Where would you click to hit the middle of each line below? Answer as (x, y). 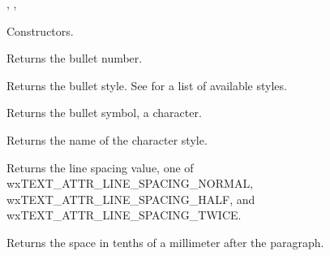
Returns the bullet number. (75, 58)
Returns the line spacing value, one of (100, 167)
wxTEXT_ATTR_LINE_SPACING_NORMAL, (130, 183)
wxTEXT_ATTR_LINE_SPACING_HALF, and (131, 199)
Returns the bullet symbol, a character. (104, 113)
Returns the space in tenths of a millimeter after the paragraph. (165, 242)
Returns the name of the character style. (107, 139)
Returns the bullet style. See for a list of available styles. (147, 85)
